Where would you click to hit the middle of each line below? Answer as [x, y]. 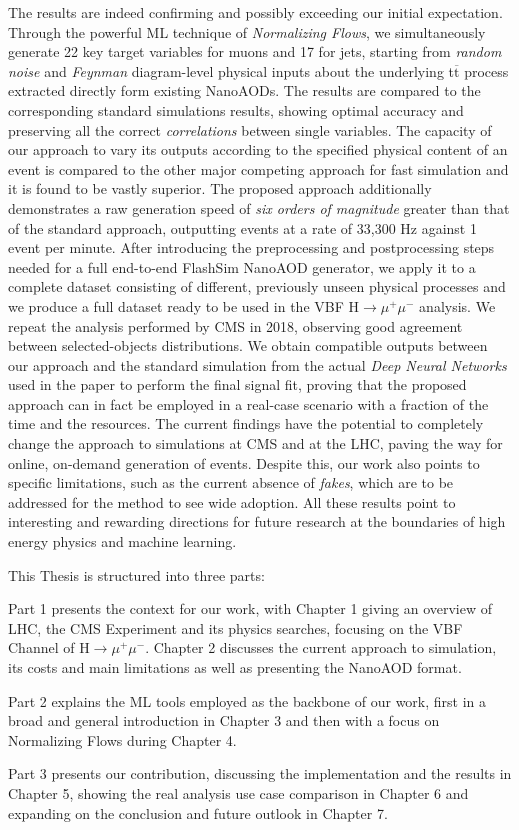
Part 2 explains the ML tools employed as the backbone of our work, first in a [247, 700]
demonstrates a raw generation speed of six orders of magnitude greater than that [259, 207]
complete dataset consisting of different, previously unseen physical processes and [257, 286]
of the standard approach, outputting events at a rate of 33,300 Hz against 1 [242, 227]
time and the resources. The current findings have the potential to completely [246, 423]
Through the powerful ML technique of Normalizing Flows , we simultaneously [247, 31]
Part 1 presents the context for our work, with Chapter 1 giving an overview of [250, 608]
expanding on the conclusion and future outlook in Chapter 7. [198, 812]
